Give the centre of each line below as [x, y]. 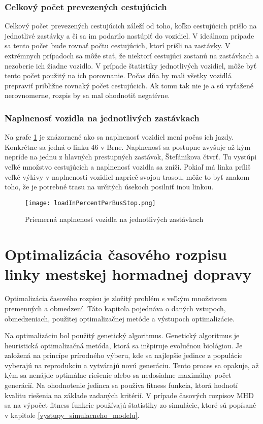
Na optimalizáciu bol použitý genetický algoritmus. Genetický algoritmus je [122, 335]
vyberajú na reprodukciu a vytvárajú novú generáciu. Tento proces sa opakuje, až [132, 365]
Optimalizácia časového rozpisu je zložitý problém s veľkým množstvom [116, 298]
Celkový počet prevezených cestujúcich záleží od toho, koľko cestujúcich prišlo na [131, 26]
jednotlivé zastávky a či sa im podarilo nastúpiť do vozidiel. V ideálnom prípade [129, 35]
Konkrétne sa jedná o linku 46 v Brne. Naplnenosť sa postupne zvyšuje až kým [128, 146]
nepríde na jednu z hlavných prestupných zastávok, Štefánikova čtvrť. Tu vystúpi [131, 157]
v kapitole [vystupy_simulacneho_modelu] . [72, 415]
